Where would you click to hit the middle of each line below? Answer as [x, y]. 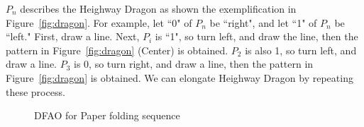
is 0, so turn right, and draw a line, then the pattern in [194, 64]
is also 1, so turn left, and [301, 50]
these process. [35, 91]
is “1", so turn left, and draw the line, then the [257, 36]
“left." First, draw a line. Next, [73, 36]
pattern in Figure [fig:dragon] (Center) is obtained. [117, 50]
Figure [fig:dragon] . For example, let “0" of [99, 22]
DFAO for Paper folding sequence [107, 115]
